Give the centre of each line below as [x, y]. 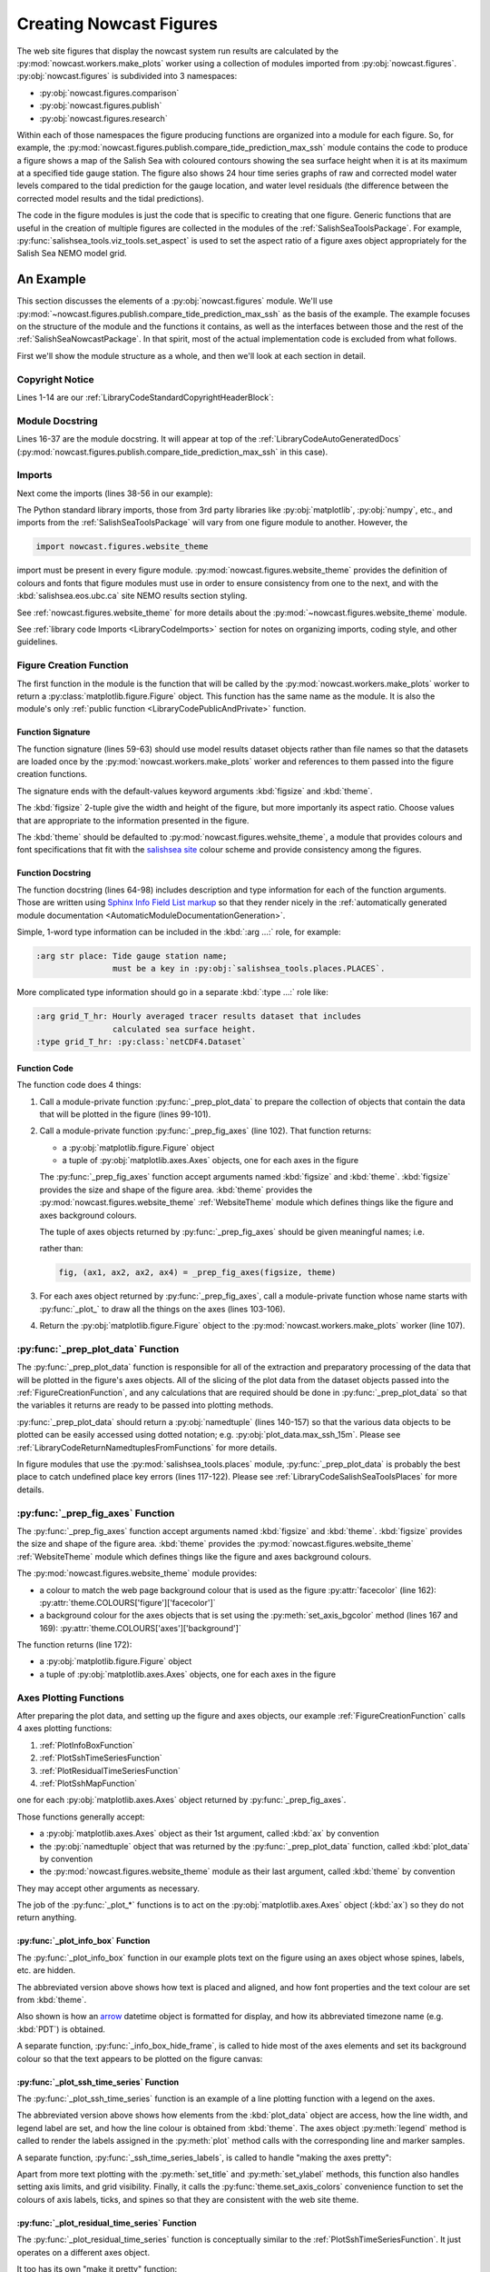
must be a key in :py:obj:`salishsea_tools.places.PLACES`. [249, 969]
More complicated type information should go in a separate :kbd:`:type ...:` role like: [172, 992]
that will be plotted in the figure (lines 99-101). [125, 1114]
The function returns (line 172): [74, 1645]
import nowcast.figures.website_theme [122, 547]
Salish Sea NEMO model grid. [72, 254]
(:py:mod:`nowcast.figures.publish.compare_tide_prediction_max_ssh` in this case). [172, 452]
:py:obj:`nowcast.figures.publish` [101, 105]
